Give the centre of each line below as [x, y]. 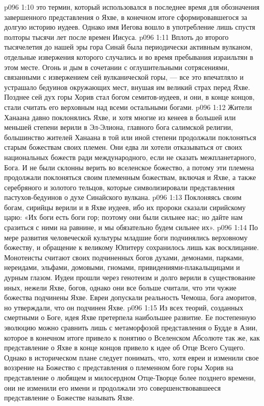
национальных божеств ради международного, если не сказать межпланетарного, [130, 157]
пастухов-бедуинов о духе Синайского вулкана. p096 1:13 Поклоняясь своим [123, 197]
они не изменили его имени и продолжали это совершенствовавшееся [113, 387]
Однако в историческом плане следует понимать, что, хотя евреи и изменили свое [131, 357]
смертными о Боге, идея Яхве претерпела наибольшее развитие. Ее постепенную [130, 317]
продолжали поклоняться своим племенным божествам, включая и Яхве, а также [130, 177]
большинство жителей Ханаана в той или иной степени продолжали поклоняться [130, 137]
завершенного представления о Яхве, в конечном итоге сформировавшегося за [126, 17]
